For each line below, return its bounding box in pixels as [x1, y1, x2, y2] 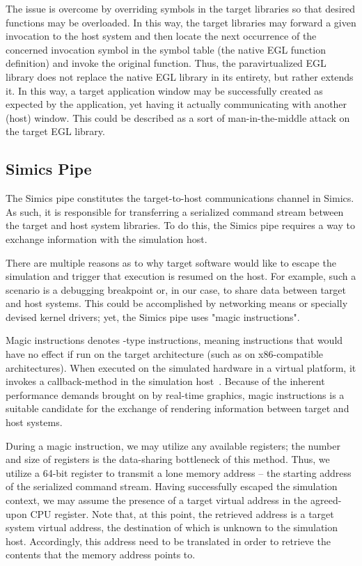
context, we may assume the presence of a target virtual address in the [6, 493, 308, 508]
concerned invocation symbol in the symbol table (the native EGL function [6, 42, 326, 56]
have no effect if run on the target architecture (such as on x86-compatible [6, 347, 324, 361]
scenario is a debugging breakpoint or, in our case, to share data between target [6, 282, 346, 297]
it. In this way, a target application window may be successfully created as [6, 83, 323, 97]
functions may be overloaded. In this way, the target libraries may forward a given [6, 15, 356, 29]
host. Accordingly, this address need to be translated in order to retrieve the [6, 533, 331, 548]
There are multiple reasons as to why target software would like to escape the [6, 255, 336, 269]
